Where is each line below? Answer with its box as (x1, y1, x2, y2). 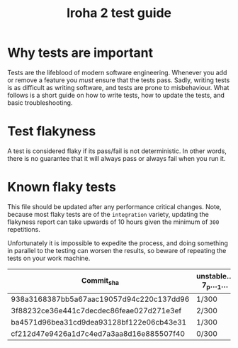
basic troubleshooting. (7, 98, 73, 107)
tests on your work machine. (7, 254, 91, 262)
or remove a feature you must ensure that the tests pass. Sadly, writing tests (7, 76, 230, 84)
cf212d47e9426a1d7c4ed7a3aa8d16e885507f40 (11, 329, 186, 339)
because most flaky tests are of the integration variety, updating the (7, 210, 209, 218)
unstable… (195, 271, 234, 281)
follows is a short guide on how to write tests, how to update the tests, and (7, 91, 225, 99)
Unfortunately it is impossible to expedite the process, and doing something (7, 239, 229, 247)
